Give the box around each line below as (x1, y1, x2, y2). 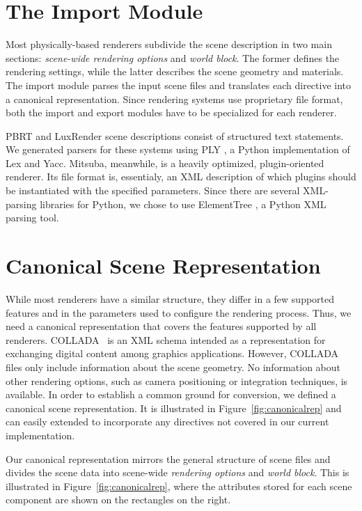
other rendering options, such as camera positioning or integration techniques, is (6, 373, 348, 388)
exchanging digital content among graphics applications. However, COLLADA (6, 346, 338, 361)
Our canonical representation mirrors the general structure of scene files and (6, 451, 331, 466)
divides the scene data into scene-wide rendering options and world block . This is (6, 465, 349, 480)
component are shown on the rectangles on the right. (6, 492, 231, 507)
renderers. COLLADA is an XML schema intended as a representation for (6, 332, 326, 347)
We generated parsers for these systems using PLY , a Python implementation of (6, 142, 350, 157)
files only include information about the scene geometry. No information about (6, 359, 340, 374)
